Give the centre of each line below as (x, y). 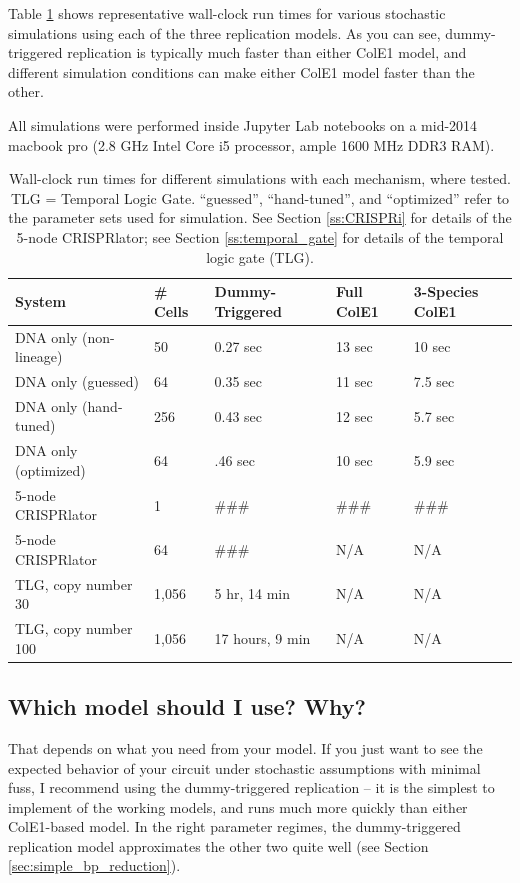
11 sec (354, 381)
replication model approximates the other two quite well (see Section (218, 845)
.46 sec (235, 460)
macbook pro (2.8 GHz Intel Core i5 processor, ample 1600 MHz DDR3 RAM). (251, 144)
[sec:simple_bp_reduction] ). (94, 865)
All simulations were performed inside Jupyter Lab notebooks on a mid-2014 (243, 124)
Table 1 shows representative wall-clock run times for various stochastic (227, 13)
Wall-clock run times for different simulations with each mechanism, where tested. (260, 178)
